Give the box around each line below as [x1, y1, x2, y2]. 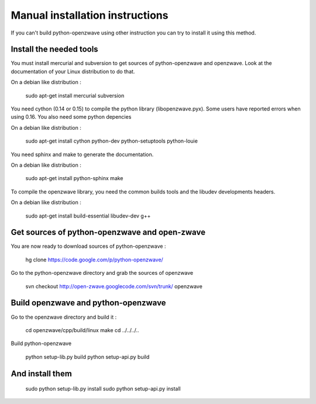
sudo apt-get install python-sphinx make [25, 175, 123, 182]
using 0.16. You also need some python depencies [11, 113, 132, 120]
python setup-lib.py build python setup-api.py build [25, 353, 150, 360]
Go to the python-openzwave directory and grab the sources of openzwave [11, 270, 194, 277]
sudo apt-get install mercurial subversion [25, 92, 125, 99]
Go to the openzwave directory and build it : [11, 313, 117, 320]
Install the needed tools [11, 44, 99, 54]
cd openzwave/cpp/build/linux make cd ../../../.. [25, 326, 139, 333]
